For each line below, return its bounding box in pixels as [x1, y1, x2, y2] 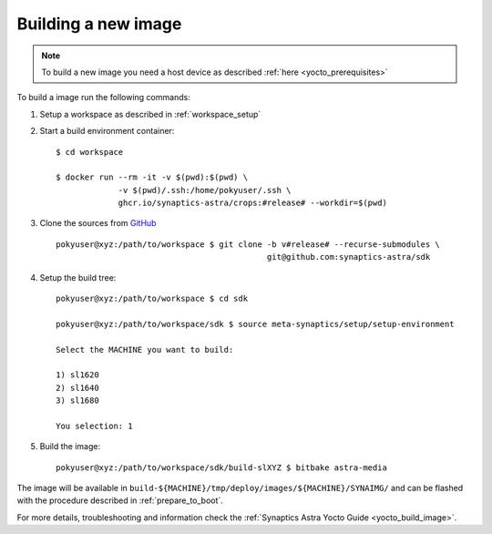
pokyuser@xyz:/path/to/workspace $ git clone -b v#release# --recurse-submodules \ [56, 239, 441, 250]
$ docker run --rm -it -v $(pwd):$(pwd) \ [56, 172, 249, 182]
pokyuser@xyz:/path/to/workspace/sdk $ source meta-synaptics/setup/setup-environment [56, 319, 455, 329]
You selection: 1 [56, 420, 133, 431]
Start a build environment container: [39, 126, 175, 137]
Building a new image [16, 14, 182, 34]
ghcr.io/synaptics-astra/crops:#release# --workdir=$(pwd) [118, 198, 387, 209]
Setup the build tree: [39, 272, 117, 282]
